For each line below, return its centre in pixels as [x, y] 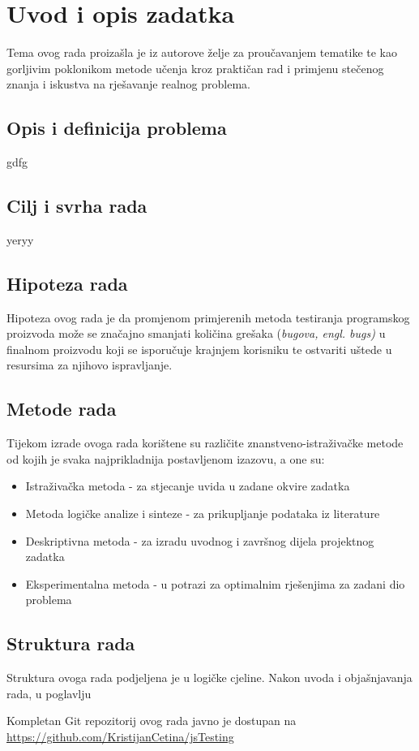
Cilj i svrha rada [77, 206]
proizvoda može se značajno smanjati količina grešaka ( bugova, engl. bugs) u [196, 333]
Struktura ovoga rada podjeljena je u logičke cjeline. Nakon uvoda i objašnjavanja [209, 678]
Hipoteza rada [67, 283]
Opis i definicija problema [117, 128]
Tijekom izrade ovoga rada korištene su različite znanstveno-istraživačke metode [205, 443]
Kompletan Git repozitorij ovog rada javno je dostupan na [152, 721]
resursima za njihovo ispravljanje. [90, 365]
